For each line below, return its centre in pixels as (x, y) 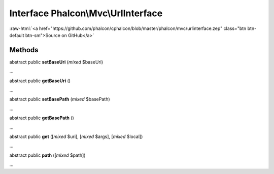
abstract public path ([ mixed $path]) (47, 155)
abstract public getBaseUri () (40, 81)
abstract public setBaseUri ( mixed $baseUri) (56, 62)
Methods (24, 50)
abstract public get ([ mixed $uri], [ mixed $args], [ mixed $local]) (76, 136)
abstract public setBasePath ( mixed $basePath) (60, 99)
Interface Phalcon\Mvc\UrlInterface (86, 13)
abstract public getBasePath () (42, 118)
